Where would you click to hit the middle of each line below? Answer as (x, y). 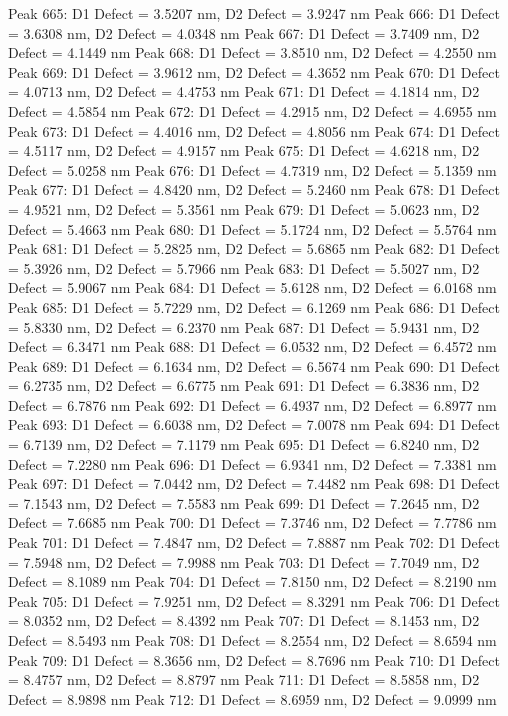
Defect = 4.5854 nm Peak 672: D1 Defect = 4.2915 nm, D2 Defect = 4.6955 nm (252, 110)
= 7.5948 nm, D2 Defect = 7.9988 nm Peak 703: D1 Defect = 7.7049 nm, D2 (244, 561)
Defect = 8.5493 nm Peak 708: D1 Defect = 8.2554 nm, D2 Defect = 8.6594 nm (252, 640)
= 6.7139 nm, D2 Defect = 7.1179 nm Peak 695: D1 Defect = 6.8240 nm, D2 (244, 444)
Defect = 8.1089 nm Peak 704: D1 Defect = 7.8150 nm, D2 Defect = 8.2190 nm (252, 581)
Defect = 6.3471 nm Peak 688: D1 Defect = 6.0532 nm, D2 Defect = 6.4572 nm (252, 346)
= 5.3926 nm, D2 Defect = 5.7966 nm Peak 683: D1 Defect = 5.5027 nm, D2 (244, 267)
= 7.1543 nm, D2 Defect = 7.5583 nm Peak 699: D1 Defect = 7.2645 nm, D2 (244, 502)
